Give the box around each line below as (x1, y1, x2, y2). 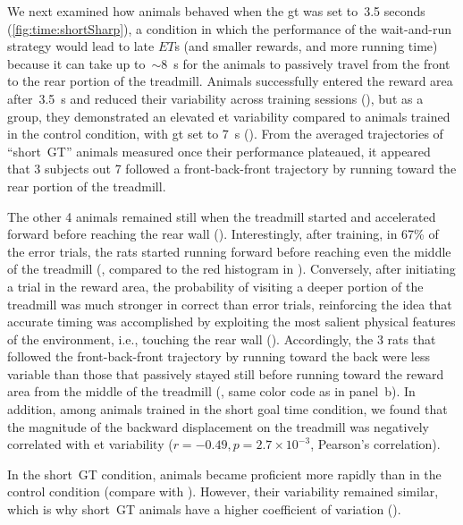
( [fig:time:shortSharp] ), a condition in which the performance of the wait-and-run (7, 19, 451, 38)
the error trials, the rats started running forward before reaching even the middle (7, 241, 451, 260)
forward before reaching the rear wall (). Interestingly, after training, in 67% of (7, 224, 439, 243)
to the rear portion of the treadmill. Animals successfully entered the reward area (7, 72, 453, 90)
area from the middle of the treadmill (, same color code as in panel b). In (7, 382, 416, 401)
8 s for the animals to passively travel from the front (161, 54, 450, 72)
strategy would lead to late (7, 37, 155, 55)
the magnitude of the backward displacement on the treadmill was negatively (7, 417, 429, 436)
